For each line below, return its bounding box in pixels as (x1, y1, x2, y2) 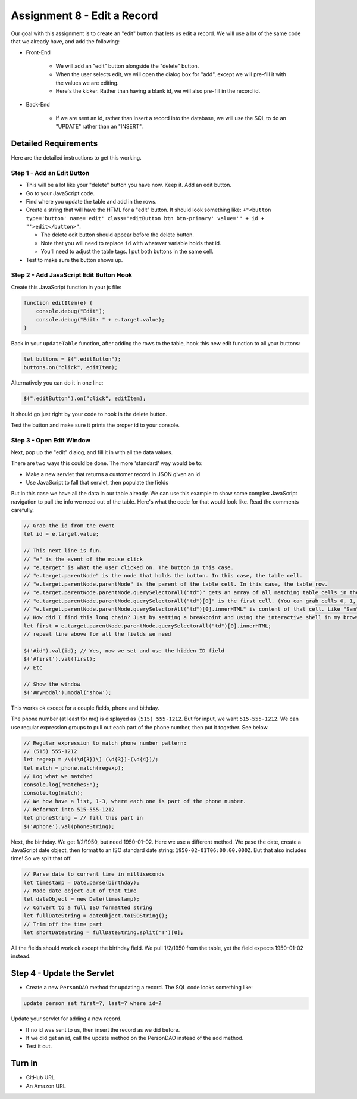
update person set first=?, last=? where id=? (23, 1000, 162, 1007)
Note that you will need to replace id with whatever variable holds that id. (40, 239, 221, 246)
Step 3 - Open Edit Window (11, 436, 91, 445)
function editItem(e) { (23, 299, 93, 306)
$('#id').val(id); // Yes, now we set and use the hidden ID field (23, 647, 225, 654)
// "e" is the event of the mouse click (23, 555, 143, 563)
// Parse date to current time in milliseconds (23, 871, 165, 878)
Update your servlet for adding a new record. (11, 1015, 122, 1022)
